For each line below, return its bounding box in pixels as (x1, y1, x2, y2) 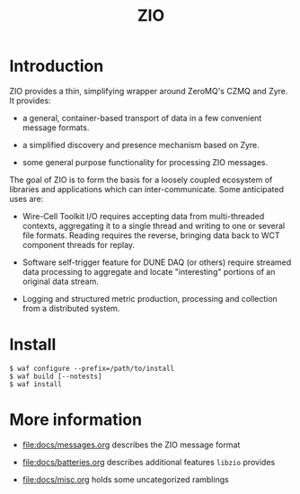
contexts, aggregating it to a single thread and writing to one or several (22, 220, 286, 231)
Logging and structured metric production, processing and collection (22, 293, 278, 304)
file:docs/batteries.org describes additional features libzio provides (22, 456, 276, 467)
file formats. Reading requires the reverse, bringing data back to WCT (22, 230, 280, 241)
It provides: (9, 95, 51, 106)
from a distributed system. (22, 303, 120, 313)
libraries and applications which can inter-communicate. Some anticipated (9, 183, 285, 194)
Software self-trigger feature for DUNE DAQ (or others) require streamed (22, 257, 292, 268)
